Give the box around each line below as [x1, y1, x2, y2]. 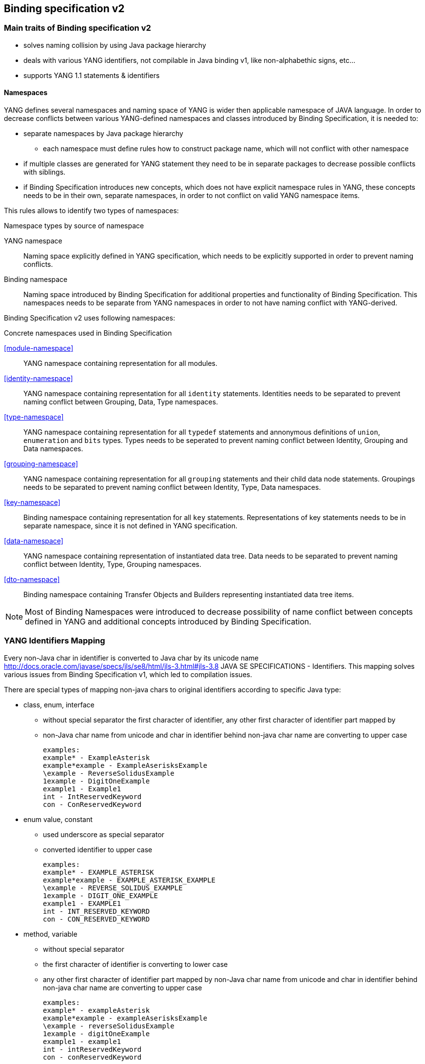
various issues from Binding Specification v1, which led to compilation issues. [4, 670, 252, 679]
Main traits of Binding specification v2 [4, 23, 151, 33]
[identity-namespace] [4, 374, 73, 383]
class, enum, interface [23, 700, 95, 709]
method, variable [23, 929, 77, 938]
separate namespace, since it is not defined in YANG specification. [23, 522, 238, 530]
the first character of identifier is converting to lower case [43, 960, 228, 968]
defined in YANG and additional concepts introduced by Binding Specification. [25, 617, 311, 627]
